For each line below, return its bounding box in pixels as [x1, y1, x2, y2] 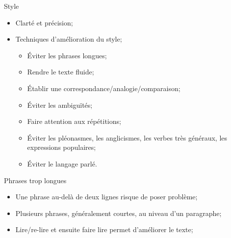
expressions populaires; [27, 142, 96, 152]
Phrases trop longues [4, 175, 67, 185]
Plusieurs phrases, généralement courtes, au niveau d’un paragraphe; [15, 208, 222, 218]
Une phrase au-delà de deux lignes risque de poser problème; [15, 191, 198, 202]
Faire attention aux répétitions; [27, 116, 121, 126]
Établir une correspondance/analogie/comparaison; [27, 83, 180, 93]
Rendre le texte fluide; [27, 67, 94, 77]
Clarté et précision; [15, 17, 73, 27]
